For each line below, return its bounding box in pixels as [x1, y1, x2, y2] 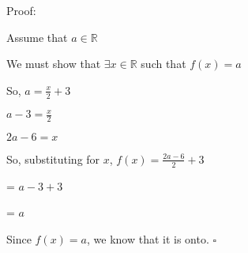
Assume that [6, 28, 68, 45]
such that [141, 55, 186, 72]
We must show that [6, 55, 101, 72]
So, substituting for [6, 150, 100, 167]
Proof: [6, 2, 36, 18]
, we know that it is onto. [86, 230, 209, 247]
